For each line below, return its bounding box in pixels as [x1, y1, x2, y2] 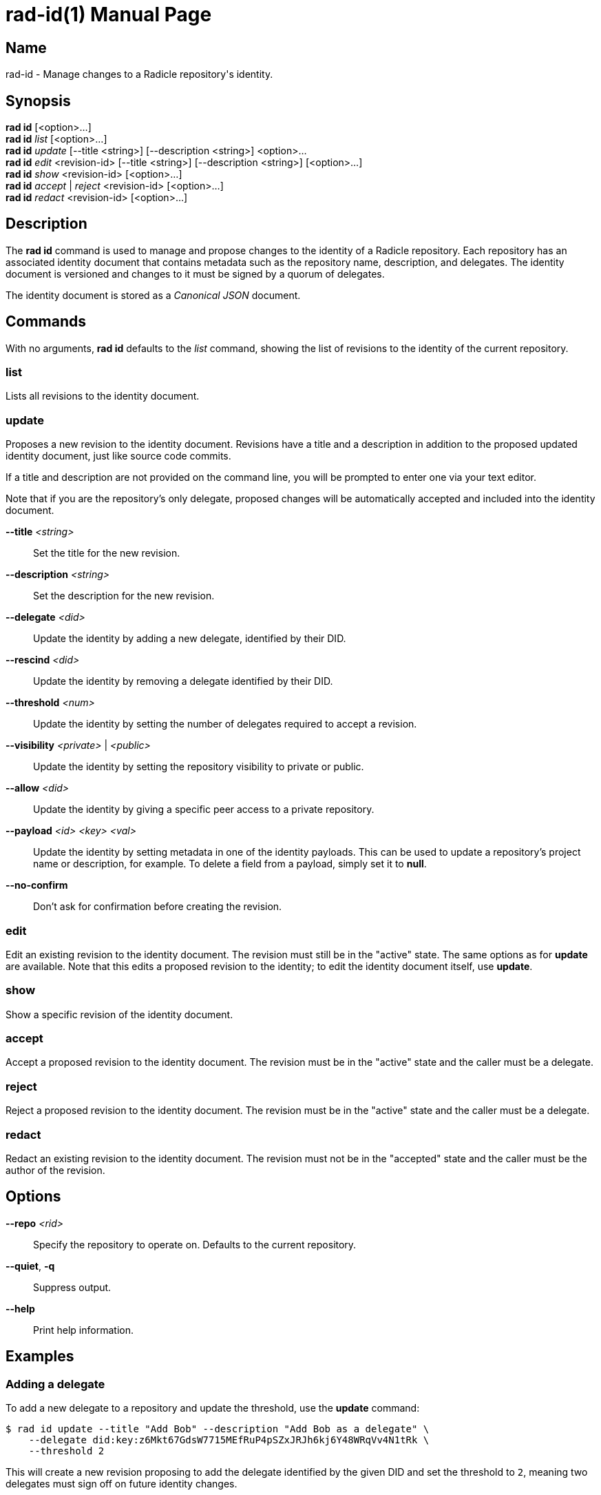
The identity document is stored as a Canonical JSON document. [6, 289, 301, 301]
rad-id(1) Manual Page [6, 3, 212, 26]
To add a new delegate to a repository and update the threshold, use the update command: [6, 1402, 420, 1414]
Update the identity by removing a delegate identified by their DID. [33, 675, 333, 688]
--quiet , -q [6, 1259, 55, 1272]
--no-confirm [6, 879, 68, 891]
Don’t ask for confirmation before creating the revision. [33, 900, 282, 913]
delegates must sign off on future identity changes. [6, 1478, 238, 1490]
